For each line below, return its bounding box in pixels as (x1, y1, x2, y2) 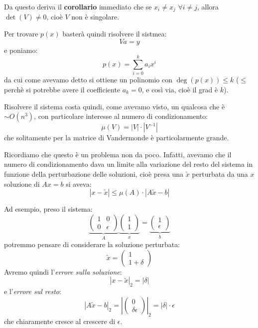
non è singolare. (71, 11, 120, 22)
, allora (197, 1, 219, 11)
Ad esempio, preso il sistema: (4, 204, 93, 214)
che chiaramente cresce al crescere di (4, 316, 116, 326)
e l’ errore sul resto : (4, 286, 61, 297)
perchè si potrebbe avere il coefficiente (4, 84, 121, 94)
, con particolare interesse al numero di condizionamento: (34, 111, 208, 121)
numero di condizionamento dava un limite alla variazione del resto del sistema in (4, 159, 253, 169)
